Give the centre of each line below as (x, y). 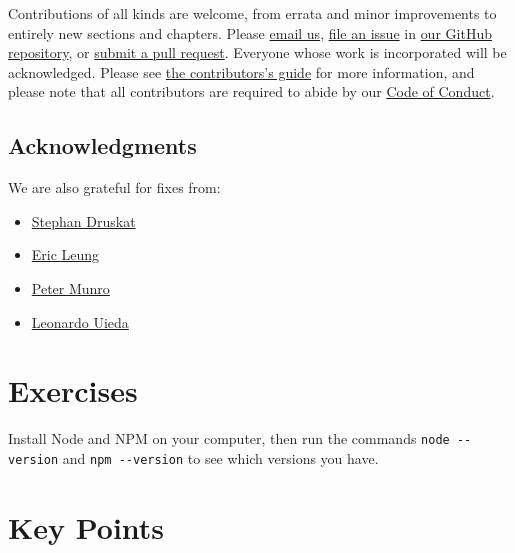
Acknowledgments (102, 145)
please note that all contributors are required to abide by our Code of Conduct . (251, 91)
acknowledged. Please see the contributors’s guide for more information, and (241, 71)
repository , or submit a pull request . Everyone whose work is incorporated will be (257, 52)
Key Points (86, 526)
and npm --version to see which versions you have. (220, 457)
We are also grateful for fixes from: (114, 187)
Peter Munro (70, 287)
